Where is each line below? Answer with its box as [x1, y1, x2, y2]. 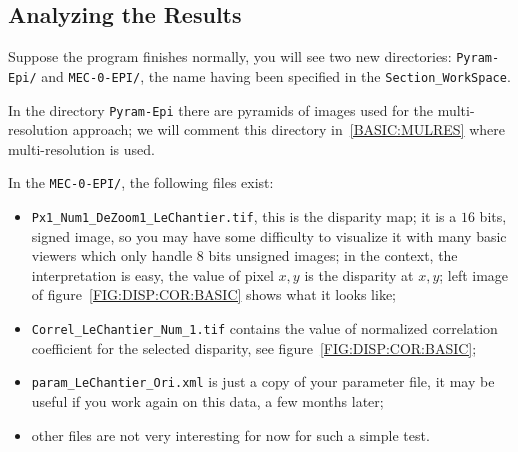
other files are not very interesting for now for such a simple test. [31, 424, 430, 445]
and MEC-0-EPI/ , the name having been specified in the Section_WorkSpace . [41, 65, 511, 86]
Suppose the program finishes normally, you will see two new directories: [8, 46, 452, 67]
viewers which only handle [31, 245, 193, 266]
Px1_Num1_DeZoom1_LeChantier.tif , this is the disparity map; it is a [31, 206, 457, 227]
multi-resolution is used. [8, 138, 155, 159]
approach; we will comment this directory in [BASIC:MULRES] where [72, 119, 505, 140]
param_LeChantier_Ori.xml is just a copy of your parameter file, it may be [31, 371, 495, 392]
